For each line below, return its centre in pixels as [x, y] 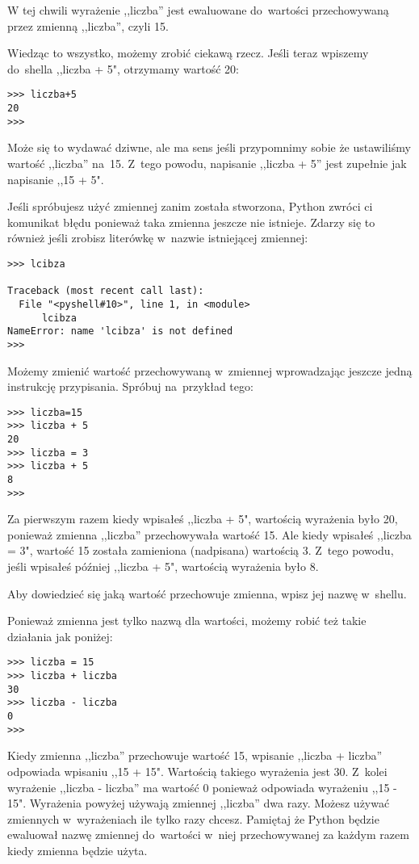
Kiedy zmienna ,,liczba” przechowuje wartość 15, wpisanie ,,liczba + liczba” [195, 755]
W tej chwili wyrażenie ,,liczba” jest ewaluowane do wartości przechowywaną [198, 10]
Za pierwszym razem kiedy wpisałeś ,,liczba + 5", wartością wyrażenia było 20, [203, 519]
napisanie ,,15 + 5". [56, 179]
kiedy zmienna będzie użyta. [78, 850]
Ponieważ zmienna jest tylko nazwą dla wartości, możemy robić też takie [187, 621]
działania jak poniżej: [60, 636]
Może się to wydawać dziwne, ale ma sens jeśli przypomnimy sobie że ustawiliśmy [209, 147]
